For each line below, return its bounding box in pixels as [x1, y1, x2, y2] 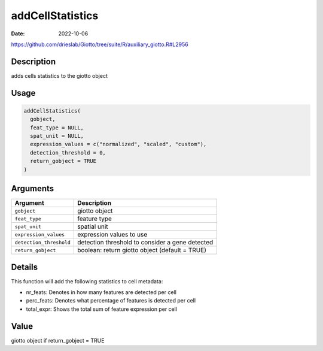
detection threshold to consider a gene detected [77, 238, 214, 247]
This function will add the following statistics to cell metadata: [11, 277, 163, 285]
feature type [77, 214, 112, 223]
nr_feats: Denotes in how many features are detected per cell [26, 288, 176, 296]
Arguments [11, 183, 54, 193]
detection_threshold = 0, [30, 149, 106, 156]
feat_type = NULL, [30, 124, 84, 131]
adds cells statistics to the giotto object [11, 72, 108, 79]
